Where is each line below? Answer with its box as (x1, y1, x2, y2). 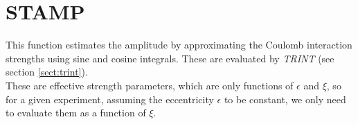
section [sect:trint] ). (6, 64, 88, 79)
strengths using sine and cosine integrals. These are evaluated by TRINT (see (6, 51, 334, 65)
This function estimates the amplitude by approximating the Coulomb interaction (6, 37, 352, 52)
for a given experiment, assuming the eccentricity (6, 91, 214, 106)
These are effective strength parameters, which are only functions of (6, 78, 294, 92)
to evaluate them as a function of (6, 105, 146, 120)
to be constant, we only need (224, 91, 346, 106)
